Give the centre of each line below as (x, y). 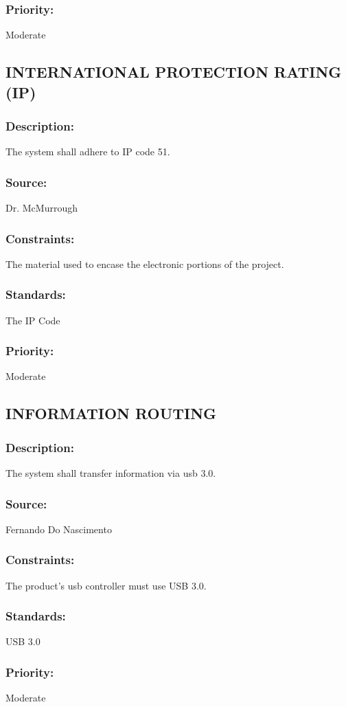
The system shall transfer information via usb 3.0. (111, 473)
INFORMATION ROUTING (111, 413)
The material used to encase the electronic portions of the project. (145, 263)
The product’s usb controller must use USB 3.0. (106, 585)
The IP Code (33, 320)
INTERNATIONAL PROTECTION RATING (174, 72)
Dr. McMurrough (42, 208)
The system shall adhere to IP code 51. (88, 151)
